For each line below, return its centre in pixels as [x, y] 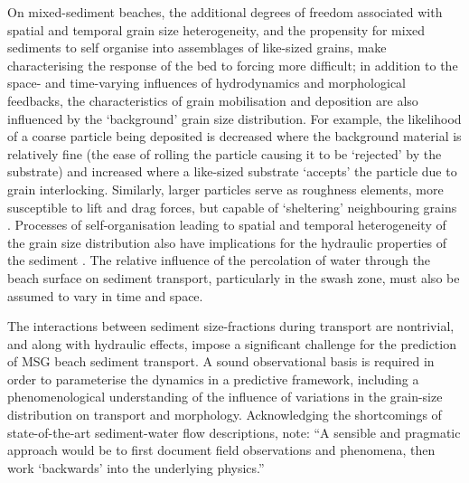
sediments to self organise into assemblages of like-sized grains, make [197, 47]
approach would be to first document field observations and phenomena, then [221, 450]
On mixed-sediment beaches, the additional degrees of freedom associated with [225, 12]
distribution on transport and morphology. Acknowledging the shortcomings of [225, 415]
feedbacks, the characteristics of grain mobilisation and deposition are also [213, 100]
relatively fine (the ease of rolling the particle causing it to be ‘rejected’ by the [225, 153]
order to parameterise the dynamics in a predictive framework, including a [213, 379]
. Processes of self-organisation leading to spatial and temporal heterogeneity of [227, 225]
